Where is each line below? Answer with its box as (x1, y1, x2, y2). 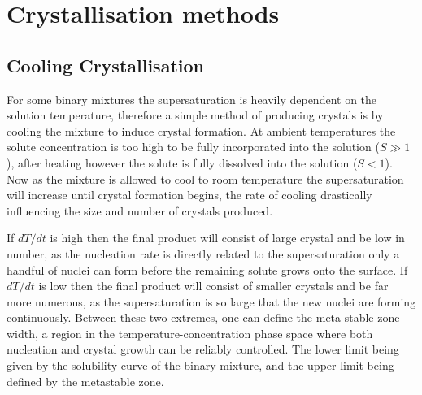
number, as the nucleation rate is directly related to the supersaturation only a (7, 245, 400, 262)
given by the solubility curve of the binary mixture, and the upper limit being (7, 357, 394, 374)
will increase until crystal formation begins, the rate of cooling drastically (7, 186, 372, 203)
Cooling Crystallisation (7, 52, 204, 77)
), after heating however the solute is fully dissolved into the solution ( (7, 154, 358, 171)
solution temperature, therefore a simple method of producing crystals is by (7, 106, 384, 124)
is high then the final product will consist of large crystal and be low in (50, 229, 405, 246)
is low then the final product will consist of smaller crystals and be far (38, 277, 389, 294)
